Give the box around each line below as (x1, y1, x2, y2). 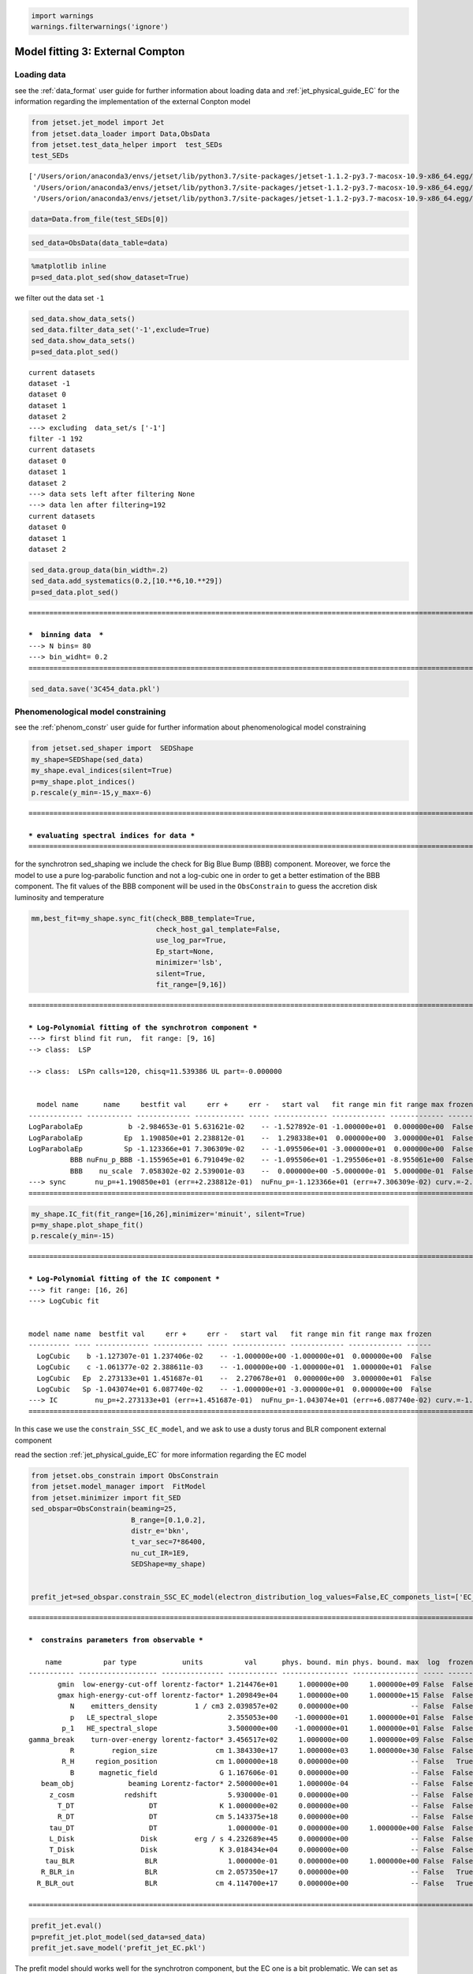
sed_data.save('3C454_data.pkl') (31, 684, 161, 693)
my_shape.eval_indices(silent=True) (31, 766, 173, 775)
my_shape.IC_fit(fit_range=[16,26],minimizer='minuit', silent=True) (31, 1209, 306, 1218)
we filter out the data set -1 (14, 293, 105, 302)
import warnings (31, 11, 95, 20)
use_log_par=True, (155, 936, 227, 945)
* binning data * (28, 630, 104, 640)
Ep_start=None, (155, 947, 214, 955)
